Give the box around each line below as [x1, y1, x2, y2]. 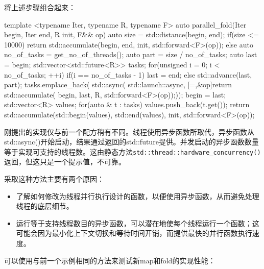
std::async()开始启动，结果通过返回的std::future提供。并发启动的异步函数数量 [4, 136, 259, 147]
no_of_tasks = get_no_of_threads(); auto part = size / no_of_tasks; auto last [4, 49, 257, 60]
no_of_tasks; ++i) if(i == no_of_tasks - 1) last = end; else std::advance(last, [4, 69, 252, 80]
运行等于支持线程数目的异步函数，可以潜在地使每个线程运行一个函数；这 [16, 217, 259, 228]
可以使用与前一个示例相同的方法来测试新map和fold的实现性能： [4, 255, 215, 265]
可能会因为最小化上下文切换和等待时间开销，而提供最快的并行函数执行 [16, 228, 252, 238]
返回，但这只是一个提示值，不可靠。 [4, 156, 126, 167]
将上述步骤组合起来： [4, 2, 76, 12]
